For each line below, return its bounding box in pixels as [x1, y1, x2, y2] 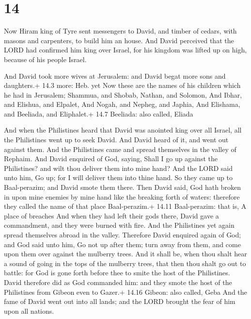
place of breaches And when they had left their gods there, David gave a [4, 210, 219, 220]
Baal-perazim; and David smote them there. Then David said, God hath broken [4, 182, 241, 192]
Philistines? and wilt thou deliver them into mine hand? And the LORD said [4, 163, 233, 173]
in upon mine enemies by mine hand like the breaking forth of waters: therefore [4, 191, 240, 201]
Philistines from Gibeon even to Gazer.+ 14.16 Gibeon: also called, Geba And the [4, 286, 247, 297]
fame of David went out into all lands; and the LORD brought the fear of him [4, 296, 235, 306]
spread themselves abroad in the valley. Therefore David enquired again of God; [4, 230, 241, 239]
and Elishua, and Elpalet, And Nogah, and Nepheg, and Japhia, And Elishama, [4, 99, 240, 109]
